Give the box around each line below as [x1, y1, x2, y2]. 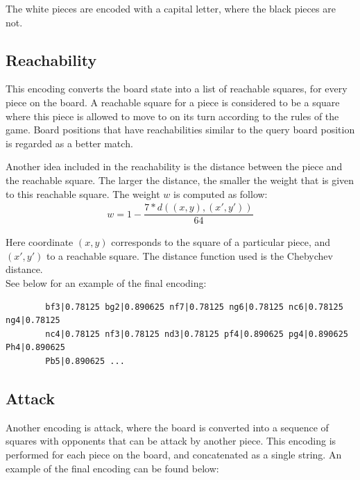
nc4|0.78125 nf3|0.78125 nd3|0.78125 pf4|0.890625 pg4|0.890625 [45, 329, 348, 339]
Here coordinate [6, 235, 74, 249]
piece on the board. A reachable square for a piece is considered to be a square [6, 94, 340, 109]
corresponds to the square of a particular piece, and [111, 235, 331, 249]
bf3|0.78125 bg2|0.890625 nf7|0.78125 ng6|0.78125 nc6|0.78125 [45, 301, 343, 312]
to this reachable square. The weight [6, 186, 160, 201]
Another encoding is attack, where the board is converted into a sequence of [6, 420, 329, 434]
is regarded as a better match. [6, 135, 133, 150]
